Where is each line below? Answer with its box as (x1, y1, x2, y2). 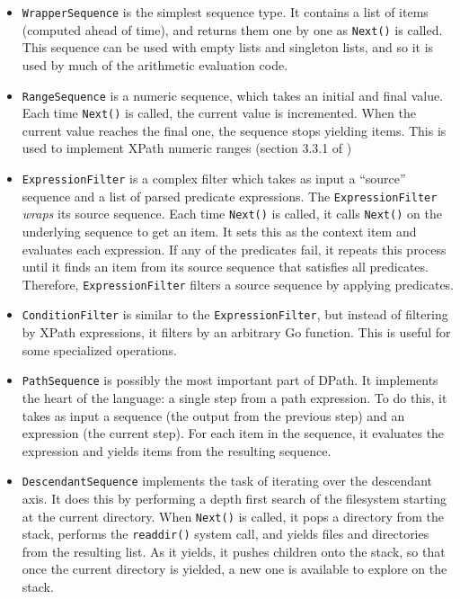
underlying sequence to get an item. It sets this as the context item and (22, 221, 417, 240)
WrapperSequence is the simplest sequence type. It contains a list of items (22, 3, 429, 21)
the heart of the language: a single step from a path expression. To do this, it (22, 388, 447, 407)
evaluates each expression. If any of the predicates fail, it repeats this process (22, 239, 447, 258)
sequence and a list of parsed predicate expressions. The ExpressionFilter (22, 186, 438, 205)
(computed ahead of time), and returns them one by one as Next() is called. (22, 20, 443, 39)
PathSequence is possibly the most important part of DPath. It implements (22, 371, 438, 389)
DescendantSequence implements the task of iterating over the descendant (22, 471, 432, 490)
